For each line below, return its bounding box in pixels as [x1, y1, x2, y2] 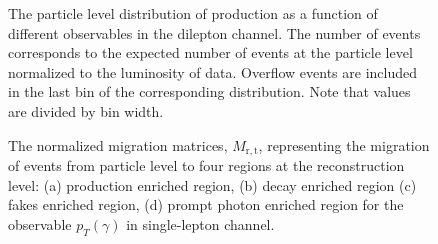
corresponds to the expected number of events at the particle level [8, 42, 413, 63]
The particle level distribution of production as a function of [8, 3, 378, 23]
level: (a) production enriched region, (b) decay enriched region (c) [8, 174, 417, 195]
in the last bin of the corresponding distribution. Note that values [8, 81, 411, 102]
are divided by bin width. [8, 100, 164, 121]
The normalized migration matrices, [8, 134, 228, 155]
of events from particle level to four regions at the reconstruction [8, 155, 405, 176]
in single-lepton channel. [126, 213, 275, 234]
